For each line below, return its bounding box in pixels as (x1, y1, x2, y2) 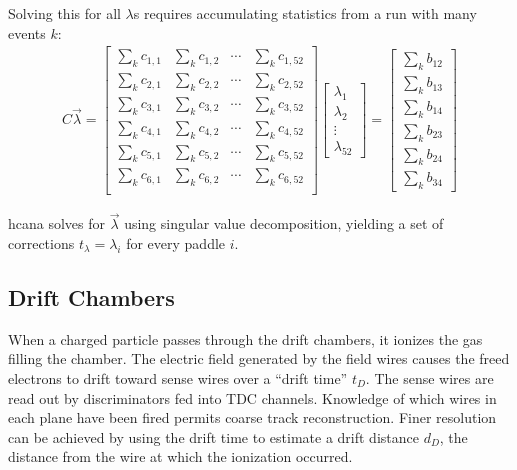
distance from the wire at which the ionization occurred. (8, 446, 353, 467)
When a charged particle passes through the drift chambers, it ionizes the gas (8, 328, 483, 349)
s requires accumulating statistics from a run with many (133, 3, 477, 23)
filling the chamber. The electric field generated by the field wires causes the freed (8, 348, 510, 369)
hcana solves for (8, 213, 106, 234)
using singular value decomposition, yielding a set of (124, 213, 444, 234)
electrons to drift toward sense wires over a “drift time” (8, 368, 348, 389)
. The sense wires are (365, 368, 494, 389)
